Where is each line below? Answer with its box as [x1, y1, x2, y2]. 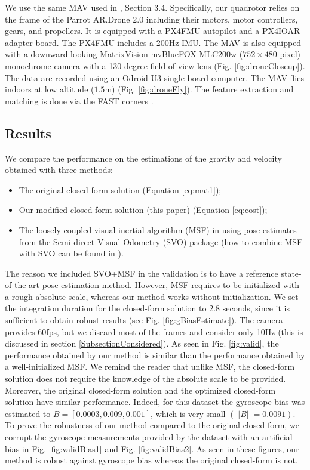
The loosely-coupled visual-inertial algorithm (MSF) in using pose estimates [19, 223, 297, 236]
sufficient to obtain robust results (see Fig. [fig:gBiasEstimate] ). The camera [5, 314, 283, 326]
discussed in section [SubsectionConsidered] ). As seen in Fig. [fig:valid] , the [5, 337, 279, 350]
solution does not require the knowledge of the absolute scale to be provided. [5, 372, 286, 385]
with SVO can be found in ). [19, 247, 124, 259]
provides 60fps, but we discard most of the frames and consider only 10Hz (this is [5, 325, 303, 338]
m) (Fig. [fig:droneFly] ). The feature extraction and [105, 83, 294, 95]
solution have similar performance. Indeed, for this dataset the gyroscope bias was [5, 395, 305, 408]
